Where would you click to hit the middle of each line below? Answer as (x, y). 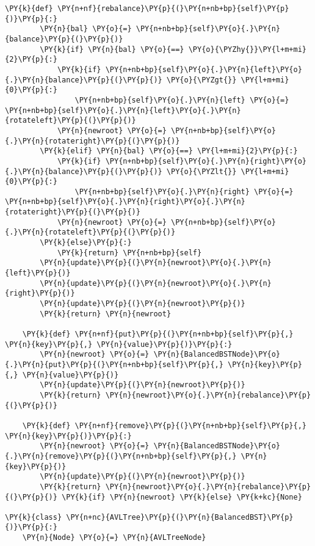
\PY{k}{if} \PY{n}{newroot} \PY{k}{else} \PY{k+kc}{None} (182, 497)
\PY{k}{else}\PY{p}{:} (86, 243)
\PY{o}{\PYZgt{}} (201, 80)
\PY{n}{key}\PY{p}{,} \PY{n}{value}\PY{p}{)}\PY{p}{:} (119, 344)
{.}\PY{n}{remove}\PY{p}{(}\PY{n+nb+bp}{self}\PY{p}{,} (121, 456)
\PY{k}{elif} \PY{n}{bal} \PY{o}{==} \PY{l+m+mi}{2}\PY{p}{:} (169, 151)
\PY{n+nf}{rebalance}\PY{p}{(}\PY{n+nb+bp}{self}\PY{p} (173, 9)
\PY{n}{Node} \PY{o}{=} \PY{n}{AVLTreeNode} (114, 538)
